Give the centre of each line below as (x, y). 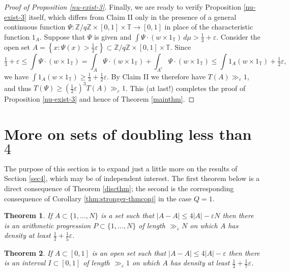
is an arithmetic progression (48, 225)
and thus (18, 88)
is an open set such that (129, 252)
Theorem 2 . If (28, 252)
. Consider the (238, 36)
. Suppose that (63, 36)
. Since (181, 47)
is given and (113, 36)
